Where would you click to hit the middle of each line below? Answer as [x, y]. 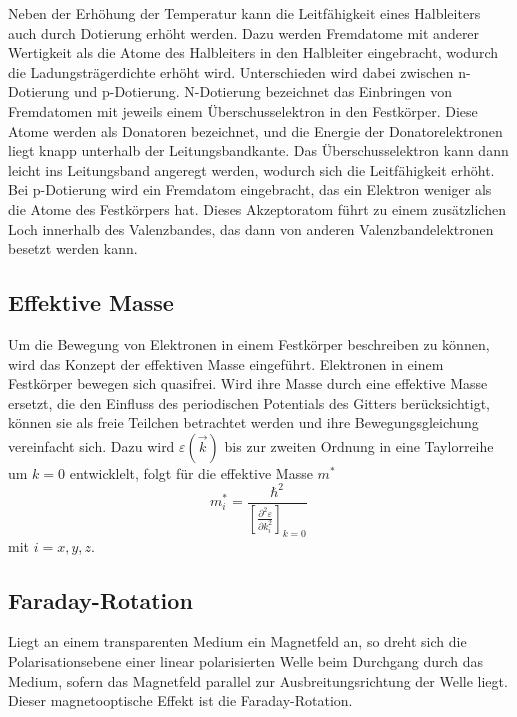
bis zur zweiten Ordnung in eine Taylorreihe [359, 445]
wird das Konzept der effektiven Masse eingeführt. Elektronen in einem [226, 363]
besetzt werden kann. [73, 248]
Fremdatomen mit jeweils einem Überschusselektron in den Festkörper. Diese [243, 110]
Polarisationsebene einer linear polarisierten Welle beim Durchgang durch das [246, 661]
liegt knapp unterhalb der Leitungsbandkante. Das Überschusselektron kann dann [258, 150]
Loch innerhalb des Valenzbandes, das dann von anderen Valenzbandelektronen [251, 228]
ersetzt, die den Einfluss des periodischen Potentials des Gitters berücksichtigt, [249, 402]
